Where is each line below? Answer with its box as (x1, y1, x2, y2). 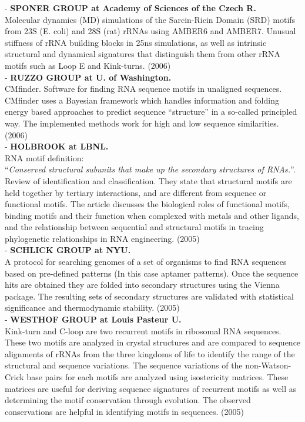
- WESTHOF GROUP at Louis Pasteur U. (5, 313, 182, 325)
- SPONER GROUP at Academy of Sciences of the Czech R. (5, 2, 256, 14)
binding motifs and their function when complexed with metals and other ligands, (5, 209, 299, 221)
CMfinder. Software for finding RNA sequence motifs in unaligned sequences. (5, 82, 282, 95)
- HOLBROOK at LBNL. (5, 140, 109, 152)
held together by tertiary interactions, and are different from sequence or (5, 186, 267, 198)
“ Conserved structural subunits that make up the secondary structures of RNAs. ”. (5, 163, 296, 175)
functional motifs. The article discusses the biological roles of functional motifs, (5, 198, 290, 210)
